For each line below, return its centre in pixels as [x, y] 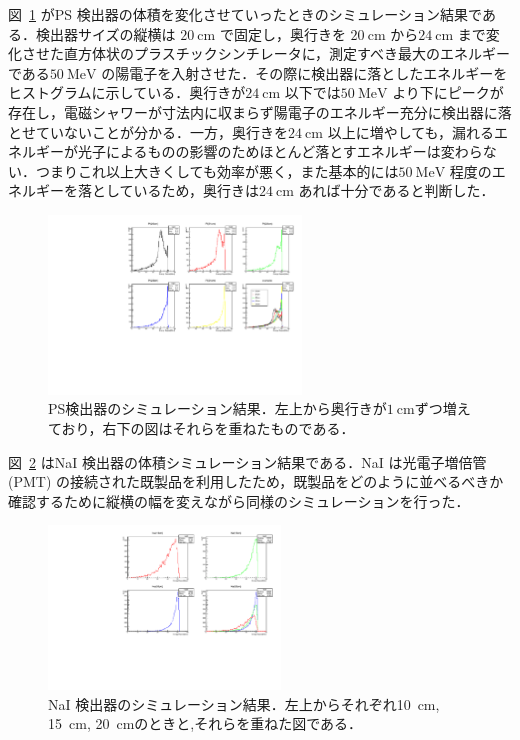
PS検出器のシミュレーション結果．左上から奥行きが [217, 408]
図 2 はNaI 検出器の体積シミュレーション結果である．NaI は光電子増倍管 [247, 461]
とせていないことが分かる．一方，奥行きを [148, 131]
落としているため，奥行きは [168, 190]
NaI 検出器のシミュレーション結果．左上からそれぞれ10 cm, [244, 703]
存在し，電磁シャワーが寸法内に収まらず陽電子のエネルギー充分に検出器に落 [260, 111]
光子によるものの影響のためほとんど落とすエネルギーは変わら [280, 151]
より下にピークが [448, 92]
